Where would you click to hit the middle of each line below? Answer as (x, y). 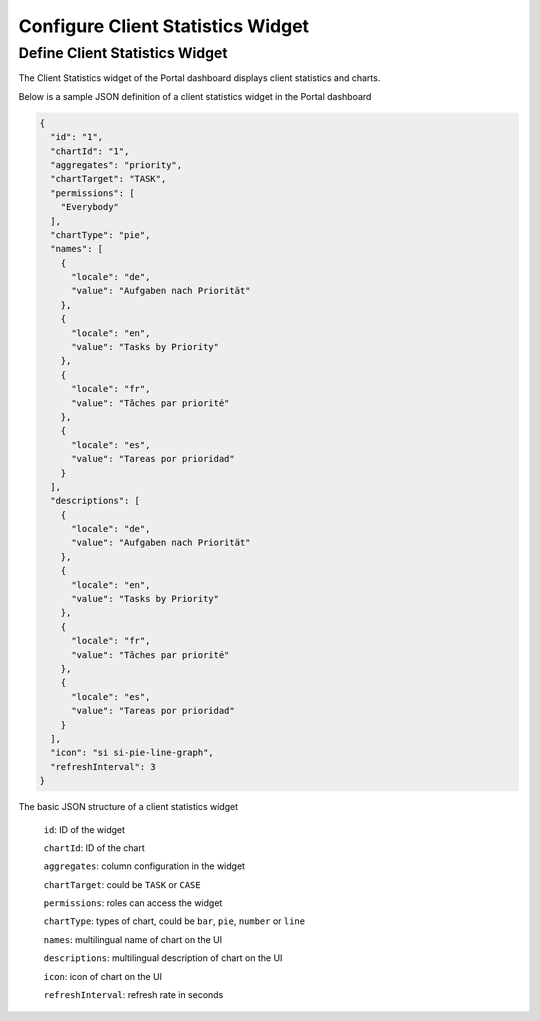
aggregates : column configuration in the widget (144, 866)
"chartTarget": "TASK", (108, 179)
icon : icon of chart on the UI (103, 976)
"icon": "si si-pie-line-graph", (132, 753)
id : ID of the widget (84, 829)
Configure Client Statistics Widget (164, 26)
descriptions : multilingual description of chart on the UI (163, 958)
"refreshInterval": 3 (103, 766)
